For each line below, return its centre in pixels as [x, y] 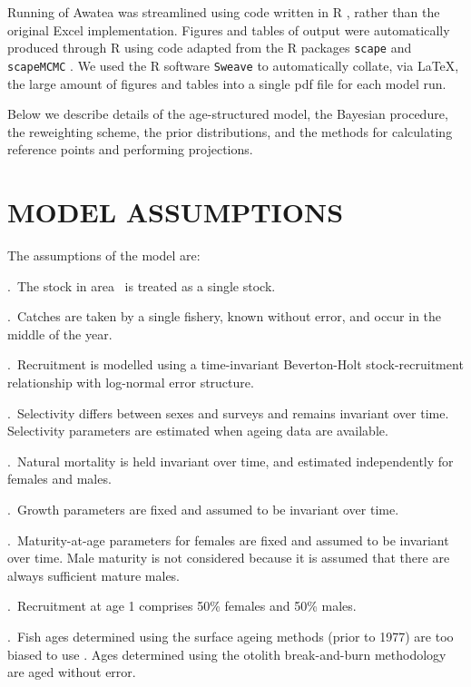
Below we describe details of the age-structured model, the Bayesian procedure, [228, 114]
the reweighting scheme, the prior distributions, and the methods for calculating [230, 131]
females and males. [59, 479]
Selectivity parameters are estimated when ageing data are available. [198, 431]
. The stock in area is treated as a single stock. [142, 285]
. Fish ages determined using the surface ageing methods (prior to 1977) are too [231, 636]
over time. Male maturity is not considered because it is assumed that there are [229, 558]
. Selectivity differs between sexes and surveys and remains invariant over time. [228, 412]
